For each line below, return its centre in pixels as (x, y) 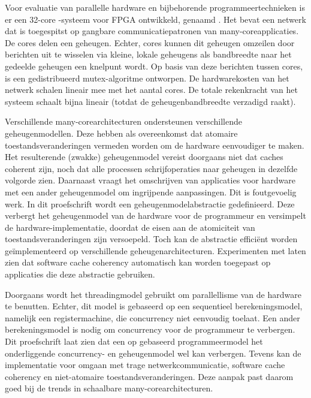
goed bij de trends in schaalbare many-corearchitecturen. (109, 388)
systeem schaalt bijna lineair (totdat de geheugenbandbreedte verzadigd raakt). (150, 101)
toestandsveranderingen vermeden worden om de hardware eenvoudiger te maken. (155, 145)
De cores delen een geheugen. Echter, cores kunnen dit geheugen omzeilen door (150, 42)
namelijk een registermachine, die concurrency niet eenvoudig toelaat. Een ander (153, 317)
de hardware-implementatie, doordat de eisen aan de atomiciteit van (130, 227)
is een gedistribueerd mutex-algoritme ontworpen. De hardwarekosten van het (147, 78)
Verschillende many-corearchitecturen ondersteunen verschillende (123, 121)
